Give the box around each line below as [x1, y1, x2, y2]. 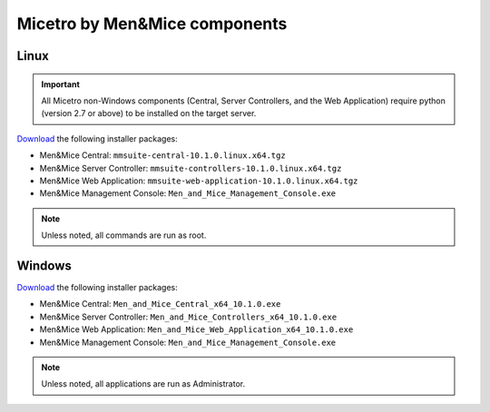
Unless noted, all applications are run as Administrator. [41, 378, 245, 389]
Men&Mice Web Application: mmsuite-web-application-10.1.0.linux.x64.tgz [39, 175, 358, 186]
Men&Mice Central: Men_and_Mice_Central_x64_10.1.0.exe [39, 299, 281, 309]
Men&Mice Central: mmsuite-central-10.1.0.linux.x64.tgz [39, 150, 286, 161]
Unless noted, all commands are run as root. [41, 230, 207, 240]
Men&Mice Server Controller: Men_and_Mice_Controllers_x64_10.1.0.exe [39, 311, 338, 322]
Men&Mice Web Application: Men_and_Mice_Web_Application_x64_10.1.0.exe [39, 324, 354, 335]
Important [41, 78, 81, 90]
